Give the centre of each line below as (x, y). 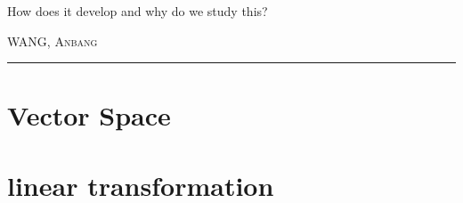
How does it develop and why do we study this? (138, 11)
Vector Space (89, 115)
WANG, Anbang (53, 41)
